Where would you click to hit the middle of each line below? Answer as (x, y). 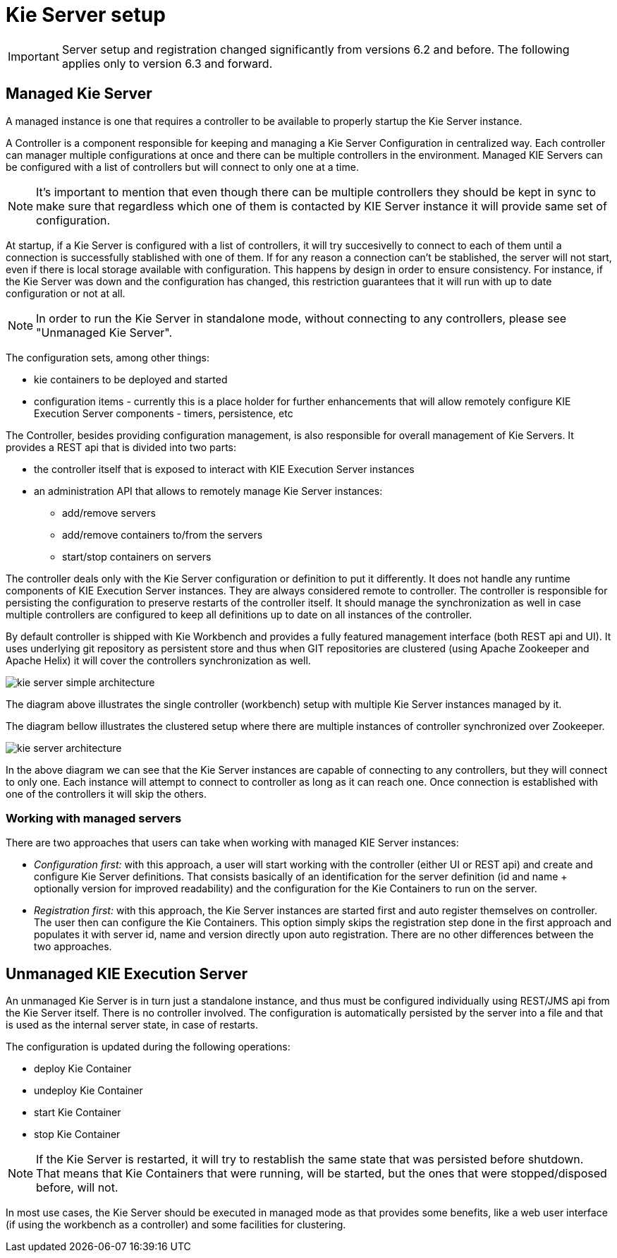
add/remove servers (109, 513)
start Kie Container (78, 1113)
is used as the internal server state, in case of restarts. (132, 1025)
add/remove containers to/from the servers (163, 534)
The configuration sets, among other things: (108, 357)
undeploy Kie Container (88, 1091)
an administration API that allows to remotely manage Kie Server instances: (208, 491)
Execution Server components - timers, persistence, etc (164, 413)
